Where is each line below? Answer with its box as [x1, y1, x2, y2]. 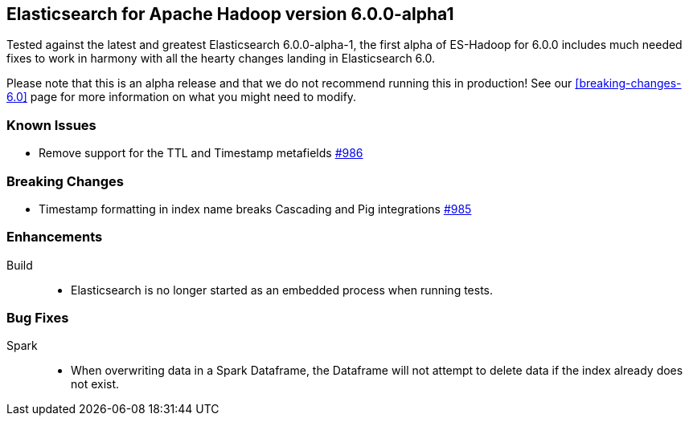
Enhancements [6, 229, 103, 245]
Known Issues [6, 116, 96, 133]
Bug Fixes [6, 310, 69, 327]
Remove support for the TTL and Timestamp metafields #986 [39, 146, 363, 160]
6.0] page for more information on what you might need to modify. [6, 90, 357, 104]
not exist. [71, 377, 120, 392]
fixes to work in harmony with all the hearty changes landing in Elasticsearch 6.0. [6, 51, 435, 66]
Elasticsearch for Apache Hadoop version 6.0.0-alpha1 [6, 4, 454, 24]
